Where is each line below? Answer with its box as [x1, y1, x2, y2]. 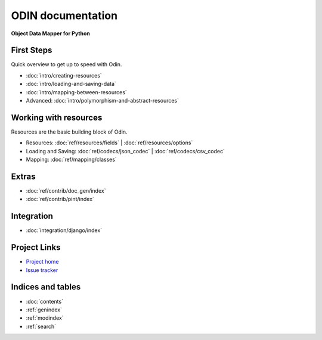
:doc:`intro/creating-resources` [26, 72, 103, 79]
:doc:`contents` [26, 298, 64, 305]
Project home [26, 258, 59, 265]
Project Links [11, 242, 61, 253]
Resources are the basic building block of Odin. [11, 128, 128, 135]
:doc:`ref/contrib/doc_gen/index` [26, 187, 106, 194]
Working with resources [11, 112, 103, 122]
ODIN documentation [11, 9, 118, 22]
